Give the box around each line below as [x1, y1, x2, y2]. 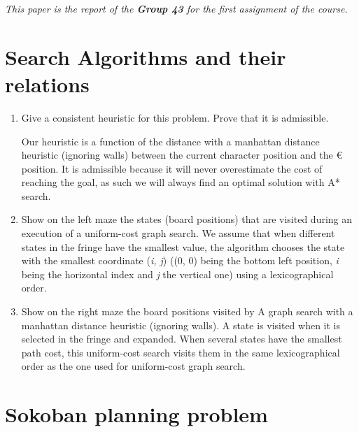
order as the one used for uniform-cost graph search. [21, 359, 246, 373]
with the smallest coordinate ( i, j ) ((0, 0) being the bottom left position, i [21, 253, 339, 268]
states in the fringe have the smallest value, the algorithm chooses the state [21, 239, 345, 254]
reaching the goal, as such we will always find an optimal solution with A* [21, 175, 340, 189]
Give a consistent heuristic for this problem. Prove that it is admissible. [21, 110, 329, 124]
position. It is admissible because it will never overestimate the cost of [21, 161, 323, 175]
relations [5, 69, 90, 98]
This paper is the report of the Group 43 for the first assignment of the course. [5, 1, 348, 15]
